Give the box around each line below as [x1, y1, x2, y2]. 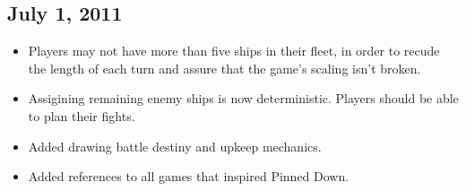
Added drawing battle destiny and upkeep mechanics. [28, 136, 322, 155]
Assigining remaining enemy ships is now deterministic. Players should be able [28, 89, 459, 108]
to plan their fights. [28, 106, 135, 125]
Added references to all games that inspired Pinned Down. [28, 167, 349, 186]
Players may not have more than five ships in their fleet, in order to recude [28, 41, 440, 60]
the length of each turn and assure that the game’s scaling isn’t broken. [28, 58, 421, 77]
